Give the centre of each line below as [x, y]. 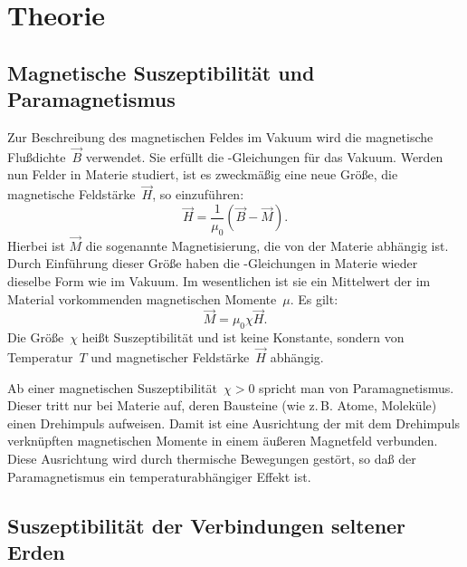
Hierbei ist [36, 245]
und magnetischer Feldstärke [170, 357]
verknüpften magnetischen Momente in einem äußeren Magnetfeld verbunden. [223, 441]
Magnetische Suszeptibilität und [161, 72]
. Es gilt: [314, 298]
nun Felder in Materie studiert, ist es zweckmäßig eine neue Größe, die [203, 174]
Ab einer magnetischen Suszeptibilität [112, 387]
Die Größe [36, 337]
